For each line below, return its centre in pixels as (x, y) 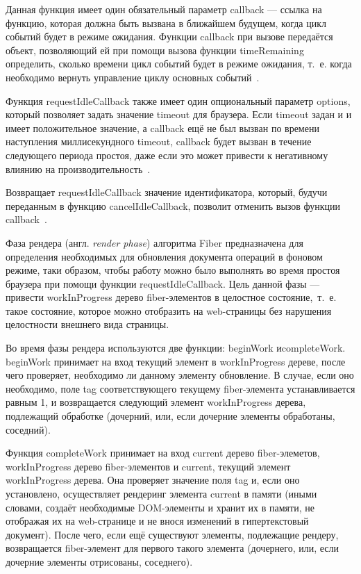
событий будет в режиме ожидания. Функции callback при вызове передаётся (169, 36)
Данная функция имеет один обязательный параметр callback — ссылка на (164, 9)
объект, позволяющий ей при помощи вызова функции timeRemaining (155, 50)
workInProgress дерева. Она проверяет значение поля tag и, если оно (153, 480)
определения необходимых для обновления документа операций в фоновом (164, 256)
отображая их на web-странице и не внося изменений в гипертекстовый (157, 521)
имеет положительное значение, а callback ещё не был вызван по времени (162, 128)
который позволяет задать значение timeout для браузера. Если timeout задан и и (179, 114)
